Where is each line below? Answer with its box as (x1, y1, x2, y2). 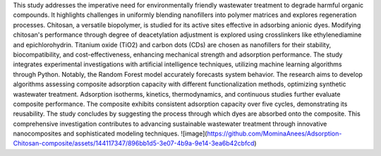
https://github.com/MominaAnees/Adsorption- (207, 129, 342, 138)
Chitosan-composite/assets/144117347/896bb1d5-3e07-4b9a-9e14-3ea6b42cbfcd (13, 139, 255, 148)
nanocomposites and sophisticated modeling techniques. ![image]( (13, 129, 207, 138)
